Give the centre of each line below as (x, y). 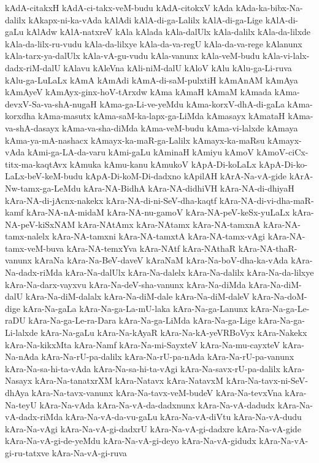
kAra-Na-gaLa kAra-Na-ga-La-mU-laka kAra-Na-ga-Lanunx (136, 308)
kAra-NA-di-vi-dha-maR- (267, 200)
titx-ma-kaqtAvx (36, 164)
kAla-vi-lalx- (286, 56)
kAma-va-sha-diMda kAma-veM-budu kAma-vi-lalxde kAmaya (180, 127)
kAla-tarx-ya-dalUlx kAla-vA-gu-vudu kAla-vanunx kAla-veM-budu (133, 56)
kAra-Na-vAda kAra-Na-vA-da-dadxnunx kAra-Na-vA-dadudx (157, 404)
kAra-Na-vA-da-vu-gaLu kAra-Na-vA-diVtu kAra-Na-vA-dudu (183, 417)
